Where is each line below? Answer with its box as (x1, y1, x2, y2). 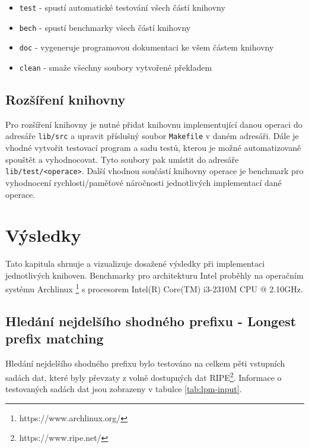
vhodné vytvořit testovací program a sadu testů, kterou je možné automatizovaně (5, 141, 301, 154)
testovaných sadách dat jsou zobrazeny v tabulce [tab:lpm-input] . (5, 383, 242, 395)
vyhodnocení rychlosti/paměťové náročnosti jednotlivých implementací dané (5, 176, 282, 188)
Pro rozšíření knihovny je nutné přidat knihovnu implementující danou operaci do (5, 118, 302, 130)
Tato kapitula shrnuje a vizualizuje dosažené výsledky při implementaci (5, 257, 265, 270)
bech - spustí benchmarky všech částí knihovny (19, 21, 191, 33)
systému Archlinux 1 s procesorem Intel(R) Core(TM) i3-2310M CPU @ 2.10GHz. (5, 281, 303, 295)
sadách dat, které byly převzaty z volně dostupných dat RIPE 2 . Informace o (5, 369, 282, 383)
